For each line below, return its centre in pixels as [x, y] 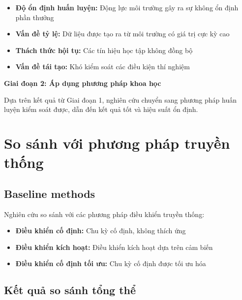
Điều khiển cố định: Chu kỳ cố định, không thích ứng [101, 231]
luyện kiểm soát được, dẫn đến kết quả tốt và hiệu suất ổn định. [101, 109]
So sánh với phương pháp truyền [117, 143]
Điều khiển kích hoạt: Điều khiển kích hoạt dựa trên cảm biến [114, 247]
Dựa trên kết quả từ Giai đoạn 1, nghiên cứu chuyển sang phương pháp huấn [120, 99]
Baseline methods [50, 193]
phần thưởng [35, 17]
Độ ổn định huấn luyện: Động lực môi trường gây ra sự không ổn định [127, 7]
